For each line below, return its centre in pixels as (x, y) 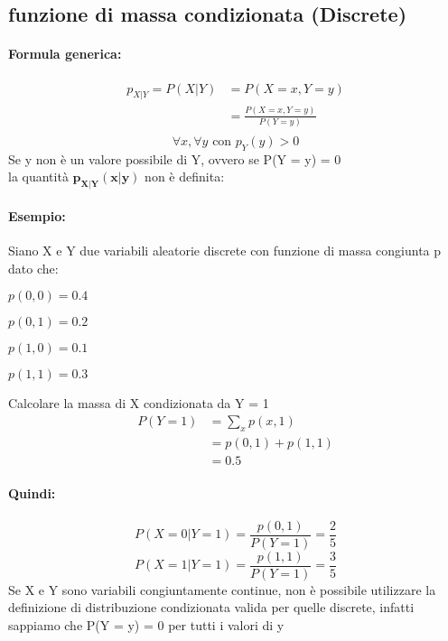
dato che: (33, 268)
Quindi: (32, 493)
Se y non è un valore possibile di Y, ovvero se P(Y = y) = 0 (175, 158)
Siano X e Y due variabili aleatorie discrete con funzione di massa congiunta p (225, 251)
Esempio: (37, 215)
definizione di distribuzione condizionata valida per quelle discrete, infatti (211, 607)
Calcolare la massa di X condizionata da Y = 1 (139, 403)
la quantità (38, 177)
